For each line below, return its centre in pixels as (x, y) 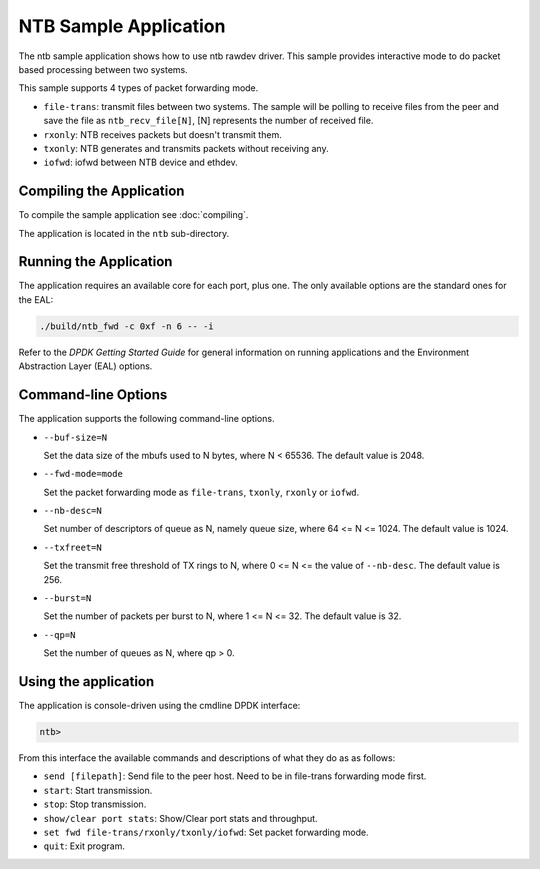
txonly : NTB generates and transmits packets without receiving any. (186, 148)
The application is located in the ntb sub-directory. (124, 233)
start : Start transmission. (98, 790)
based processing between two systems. (103, 69)
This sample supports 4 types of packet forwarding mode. (138, 88)
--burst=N (67, 598)
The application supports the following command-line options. (146, 419)
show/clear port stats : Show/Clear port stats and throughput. (181, 818)
